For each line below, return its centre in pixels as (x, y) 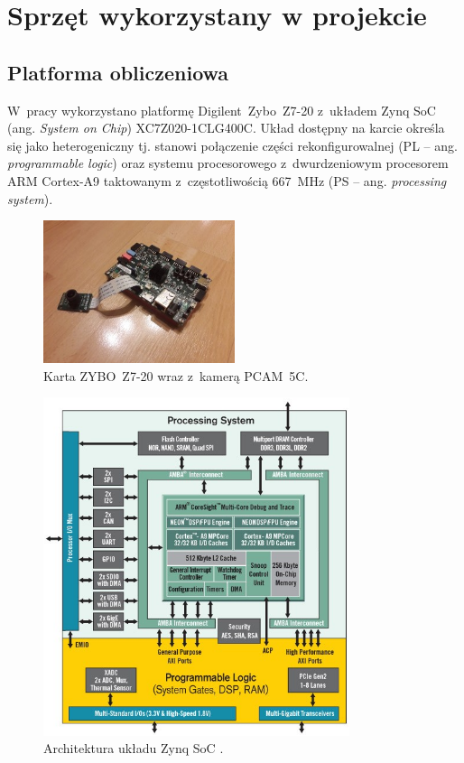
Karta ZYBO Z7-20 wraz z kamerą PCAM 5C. (176, 375)
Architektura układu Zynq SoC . (134, 748)
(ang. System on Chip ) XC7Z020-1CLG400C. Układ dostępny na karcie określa (226, 128)
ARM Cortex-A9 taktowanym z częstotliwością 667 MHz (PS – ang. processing (227, 180)
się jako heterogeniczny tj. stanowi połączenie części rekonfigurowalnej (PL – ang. (232, 145)
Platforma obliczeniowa (118, 72)
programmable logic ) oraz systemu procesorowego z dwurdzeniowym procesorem (228, 163)
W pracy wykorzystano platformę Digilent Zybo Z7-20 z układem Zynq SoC (222, 110)
